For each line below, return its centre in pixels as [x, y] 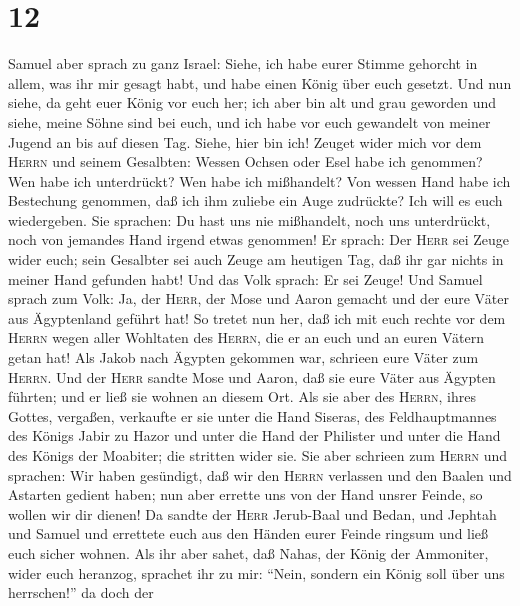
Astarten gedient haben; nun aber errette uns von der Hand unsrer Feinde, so [245, 494]
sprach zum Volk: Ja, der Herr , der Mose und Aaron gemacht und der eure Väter [258, 298]
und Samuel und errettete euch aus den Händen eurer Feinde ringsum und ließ [248, 533]
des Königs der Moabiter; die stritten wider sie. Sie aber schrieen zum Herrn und [258, 455]
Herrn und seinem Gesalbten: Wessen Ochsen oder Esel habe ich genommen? [245, 161]
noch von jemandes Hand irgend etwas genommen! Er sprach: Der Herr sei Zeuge [259, 239]
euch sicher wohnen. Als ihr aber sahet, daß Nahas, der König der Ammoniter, [248, 552]
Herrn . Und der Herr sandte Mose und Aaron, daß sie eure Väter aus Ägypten [252, 376]
